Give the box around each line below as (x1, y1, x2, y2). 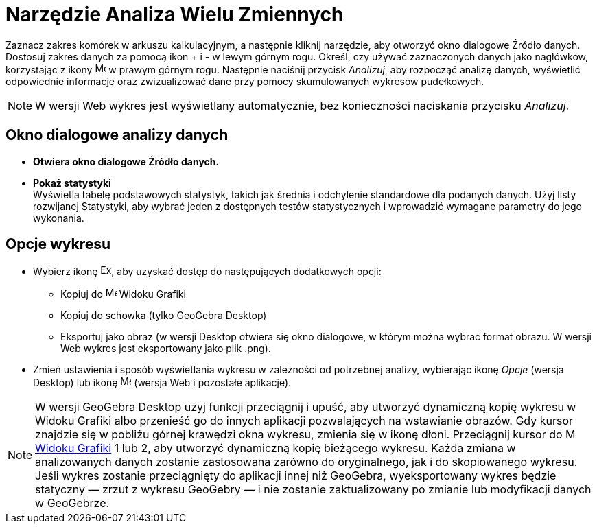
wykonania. (33, 211, 84, 224)
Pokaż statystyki (33, 176, 111, 189)
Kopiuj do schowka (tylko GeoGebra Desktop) (60, 309, 267, 322)
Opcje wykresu (5, 235, 111, 253)
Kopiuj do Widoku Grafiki (60, 288, 186, 301)
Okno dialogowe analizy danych (5, 126, 229, 144)
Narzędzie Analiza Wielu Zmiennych (5, 3, 344, 26)
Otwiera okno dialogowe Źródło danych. (33, 155, 220, 167)
